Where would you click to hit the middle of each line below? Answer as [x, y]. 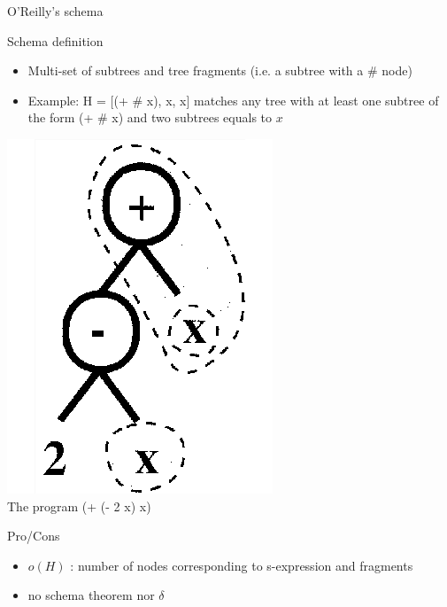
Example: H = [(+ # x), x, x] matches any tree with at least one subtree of [233, 100]
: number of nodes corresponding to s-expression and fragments [242, 565]
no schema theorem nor [91, 595]
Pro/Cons [34, 536]
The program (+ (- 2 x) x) [79, 506]
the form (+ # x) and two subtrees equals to [150, 117]
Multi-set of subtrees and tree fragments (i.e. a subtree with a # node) [220, 70]
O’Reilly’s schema [55, 11]
